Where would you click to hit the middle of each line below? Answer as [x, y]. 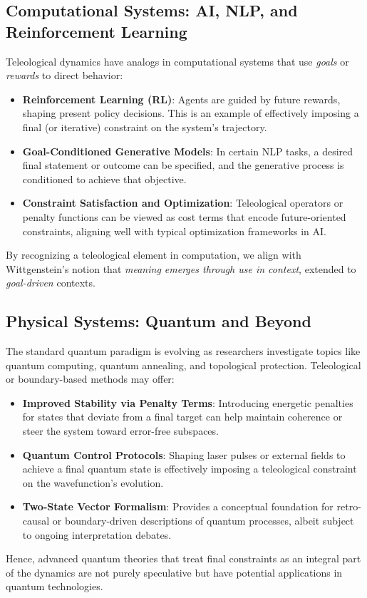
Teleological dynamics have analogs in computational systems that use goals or [177, 61]
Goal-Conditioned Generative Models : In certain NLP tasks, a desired [188, 151]
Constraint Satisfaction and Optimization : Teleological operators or [183, 203]
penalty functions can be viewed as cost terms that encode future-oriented [184, 216]
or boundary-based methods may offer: [90, 379]
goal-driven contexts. [51, 283]
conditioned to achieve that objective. [104, 179]
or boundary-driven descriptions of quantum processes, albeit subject [203, 521]
